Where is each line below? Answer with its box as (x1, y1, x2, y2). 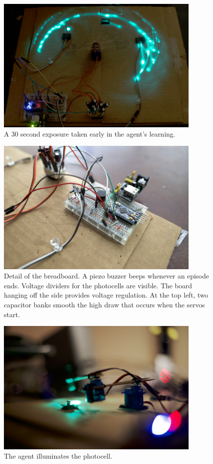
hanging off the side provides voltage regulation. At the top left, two (4, 290, 208, 300)
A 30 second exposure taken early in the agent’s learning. (4, 129, 175, 139)
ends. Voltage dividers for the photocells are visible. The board (4, 280, 192, 290)
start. (4, 309, 20, 319)
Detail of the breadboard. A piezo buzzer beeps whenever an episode (4, 271, 209, 281)
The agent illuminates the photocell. (4, 451, 112, 461)
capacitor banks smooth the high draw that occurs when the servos (4, 299, 205, 309)
